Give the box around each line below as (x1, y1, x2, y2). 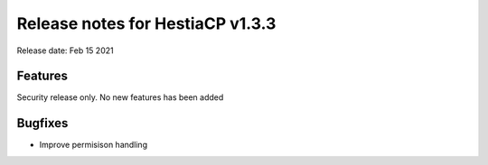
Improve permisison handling (39, 140, 148, 151)
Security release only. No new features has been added (16, 92, 224, 103)
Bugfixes (16, 115, 69, 131)
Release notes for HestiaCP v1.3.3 (16, 14, 277, 33)
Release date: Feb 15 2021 (16, 45, 114, 56)
